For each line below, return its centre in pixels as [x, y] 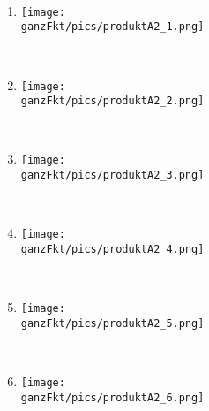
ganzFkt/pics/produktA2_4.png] [112, 249]
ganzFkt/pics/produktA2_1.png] [112, 27]
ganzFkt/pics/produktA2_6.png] [112, 397]
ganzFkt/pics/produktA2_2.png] [112, 101]
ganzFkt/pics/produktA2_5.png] [112, 323]
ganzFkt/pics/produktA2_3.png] [112, 175]
